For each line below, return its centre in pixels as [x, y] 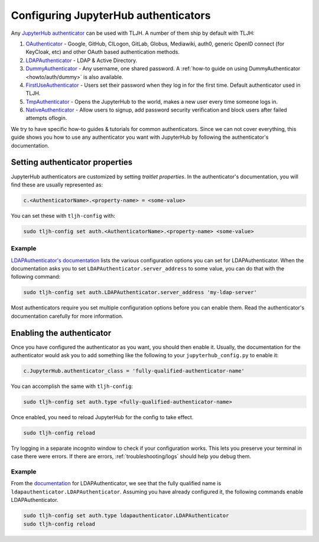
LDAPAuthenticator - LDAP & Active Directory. [82, 60]
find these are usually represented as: [57, 185]
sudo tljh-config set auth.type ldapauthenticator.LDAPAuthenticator [126, 516]
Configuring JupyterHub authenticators [111, 15]
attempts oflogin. [46, 118]
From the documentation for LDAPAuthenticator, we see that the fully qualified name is [116, 484]
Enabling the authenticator [61, 333]
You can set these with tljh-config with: [63, 216]
